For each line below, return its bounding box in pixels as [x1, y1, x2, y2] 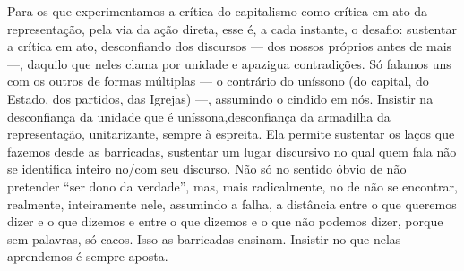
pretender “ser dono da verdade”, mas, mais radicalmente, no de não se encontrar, [7, 176, 458, 195]
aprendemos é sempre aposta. [7, 247, 168, 266]
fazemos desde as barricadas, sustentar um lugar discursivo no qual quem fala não [7, 141, 457, 160]
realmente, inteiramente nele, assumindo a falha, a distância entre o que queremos [7, 194, 457, 213]
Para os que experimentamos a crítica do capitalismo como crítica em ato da [7, 2, 428, 20]
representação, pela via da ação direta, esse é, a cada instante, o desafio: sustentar [7, 19, 457, 38]
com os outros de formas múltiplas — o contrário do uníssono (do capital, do [7, 72, 429, 90]
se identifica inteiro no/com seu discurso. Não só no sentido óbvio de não [7, 159, 407, 178]
